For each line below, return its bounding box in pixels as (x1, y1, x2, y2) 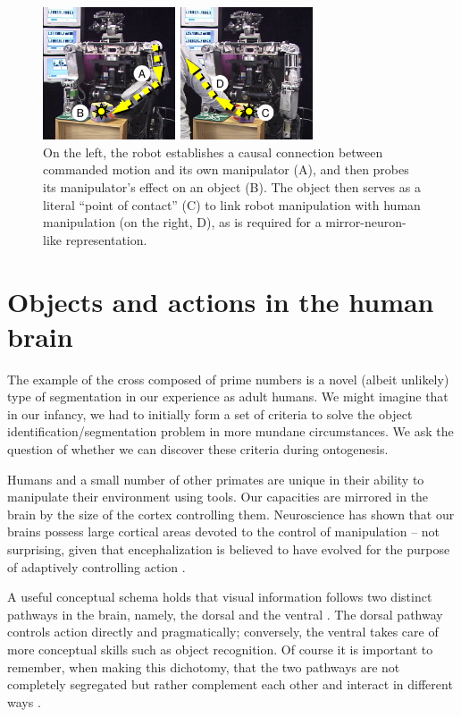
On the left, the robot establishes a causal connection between (43, 142, 383, 161)
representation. (65, 230, 147, 249)
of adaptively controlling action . (7, 557, 186, 576)
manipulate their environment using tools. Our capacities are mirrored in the (7, 487, 429, 506)
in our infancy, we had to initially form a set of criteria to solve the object (7, 404, 413, 423)
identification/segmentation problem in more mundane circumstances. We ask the (7, 422, 454, 441)
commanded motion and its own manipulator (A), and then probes (43, 160, 409, 179)
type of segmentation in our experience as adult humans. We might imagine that (7, 387, 448, 406)
